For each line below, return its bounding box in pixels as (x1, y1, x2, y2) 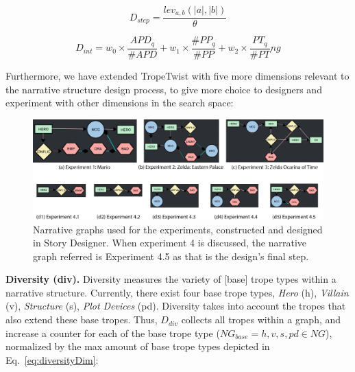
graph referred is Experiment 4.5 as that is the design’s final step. (33, 248, 309, 263)
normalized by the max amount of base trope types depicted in (5, 339, 270, 353)
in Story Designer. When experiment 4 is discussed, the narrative (33, 235, 306, 250)
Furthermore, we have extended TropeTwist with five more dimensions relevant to (5, 68, 350, 82)
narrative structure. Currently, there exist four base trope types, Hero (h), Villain (5, 285, 349, 299)
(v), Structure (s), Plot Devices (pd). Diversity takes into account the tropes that (5, 299, 346, 313)
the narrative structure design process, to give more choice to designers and (5, 82, 322, 96)
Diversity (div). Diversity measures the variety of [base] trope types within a (5, 272, 336, 286)
